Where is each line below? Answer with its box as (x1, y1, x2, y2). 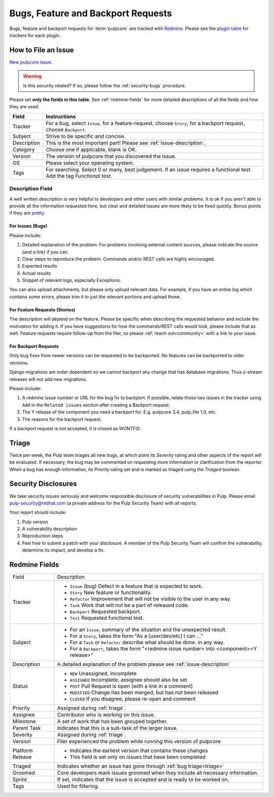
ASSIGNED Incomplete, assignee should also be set (70, 676, 188, 683)
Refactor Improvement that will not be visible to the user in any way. (70, 595, 231, 602)
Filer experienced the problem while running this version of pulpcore (57, 738, 221, 745)
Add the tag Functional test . (46, 172, 112, 179)
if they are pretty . (9, 210, 46, 216)
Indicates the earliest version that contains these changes (70, 747, 208, 754)
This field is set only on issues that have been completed (70, 753, 205, 760)
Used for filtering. (57, 783, 99, 790)
